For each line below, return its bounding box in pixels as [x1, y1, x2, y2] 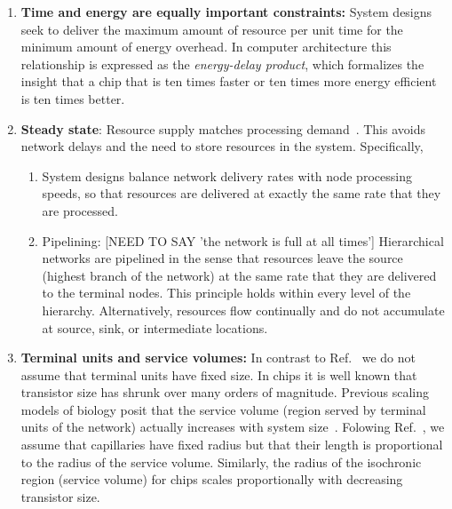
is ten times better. [20, 89, 125, 107]
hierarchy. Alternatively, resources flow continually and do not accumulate [42, 300, 445, 319]
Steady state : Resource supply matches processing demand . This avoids [20, 119, 425, 138]
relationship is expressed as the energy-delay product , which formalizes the [20, 54, 424, 73]
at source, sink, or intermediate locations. [42, 318, 268, 337]
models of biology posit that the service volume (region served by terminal [20, 400, 426, 418]
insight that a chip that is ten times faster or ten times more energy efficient [20, 72, 437, 91]
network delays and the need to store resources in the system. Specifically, [20, 137, 424, 155]
